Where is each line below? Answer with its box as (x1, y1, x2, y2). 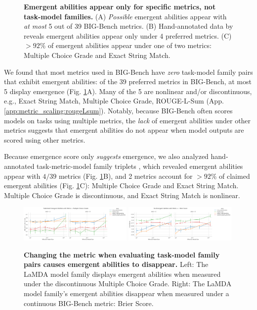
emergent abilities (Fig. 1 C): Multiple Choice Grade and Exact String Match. (4, 180, 239, 191)
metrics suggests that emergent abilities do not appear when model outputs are (4, 125, 244, 135)
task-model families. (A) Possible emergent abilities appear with (24, 11, 227, 21)
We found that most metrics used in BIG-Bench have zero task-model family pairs (4, 66, 253, 77)
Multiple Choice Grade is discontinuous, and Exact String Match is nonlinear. (4, 190, 240, 200)
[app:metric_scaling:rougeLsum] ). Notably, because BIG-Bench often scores (4, 105, 233, 115)
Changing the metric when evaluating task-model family (24, 249, 220, 259)
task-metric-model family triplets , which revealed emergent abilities (37, 160, 243, 171)
